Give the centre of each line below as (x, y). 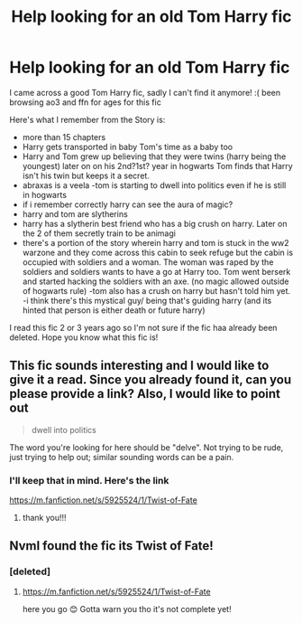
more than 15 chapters (64, 137)
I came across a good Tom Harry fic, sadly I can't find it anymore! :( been (145, 92)
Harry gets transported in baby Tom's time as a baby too (127, 146)
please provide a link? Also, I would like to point (145, 394)
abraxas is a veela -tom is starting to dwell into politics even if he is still (154, 185)
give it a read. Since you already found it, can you (151, 380)
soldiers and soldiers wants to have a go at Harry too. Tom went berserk (156, 271)
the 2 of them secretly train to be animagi (99, 233)
